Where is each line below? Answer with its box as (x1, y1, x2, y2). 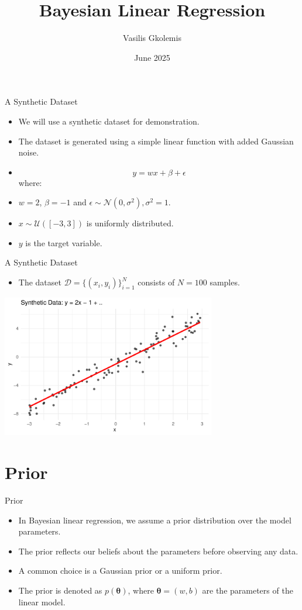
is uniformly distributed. (86, 217, 174, 229)
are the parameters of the (202, 584, 293, 596)
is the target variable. (25, 236, 102, 249)
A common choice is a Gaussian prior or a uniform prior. (18, 564, 222, 577)
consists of (138, 276, 175, 288)
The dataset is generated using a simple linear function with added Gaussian (18, 135, 294, 147)
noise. (18, 146, 39, 158)
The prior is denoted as (18, 584, 102, 596)
